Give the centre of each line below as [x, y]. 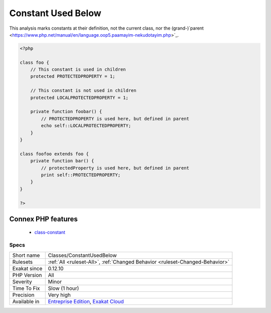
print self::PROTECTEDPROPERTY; [81, 175]
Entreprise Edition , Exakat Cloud [86, 301]
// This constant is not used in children [83, 91]
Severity [22, 281]
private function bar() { [62, 161]
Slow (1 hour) [63, 288]
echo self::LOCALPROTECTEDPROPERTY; [86, 126]
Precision [23, 295]
